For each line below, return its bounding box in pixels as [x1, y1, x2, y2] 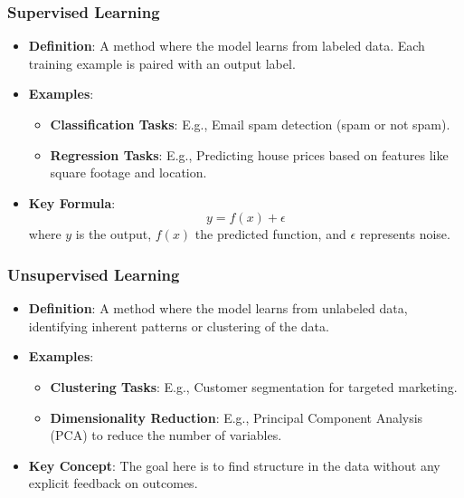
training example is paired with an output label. [28, 53, 296, 72]
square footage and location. [50, 163, 207, 182]
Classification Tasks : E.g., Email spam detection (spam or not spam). [50, 115, 450, 133]
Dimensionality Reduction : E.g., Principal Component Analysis [50, 407, 423, 426]
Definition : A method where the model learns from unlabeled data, [28, 299, 408, 318]
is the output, [75, 225, 152, 244]
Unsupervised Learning [7, 263, 180, 285]
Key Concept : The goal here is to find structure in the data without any [28, 455, 440, 474]
